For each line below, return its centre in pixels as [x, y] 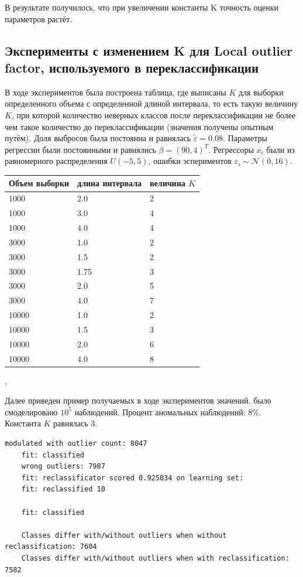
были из [281, 149]
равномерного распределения [56, 161]
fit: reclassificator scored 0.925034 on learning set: [132, 478]
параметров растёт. [39, 18]
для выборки [261, 92]
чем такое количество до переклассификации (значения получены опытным [139, 126]
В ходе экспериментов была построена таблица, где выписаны [116, 92]
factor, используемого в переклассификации [132, 67]
